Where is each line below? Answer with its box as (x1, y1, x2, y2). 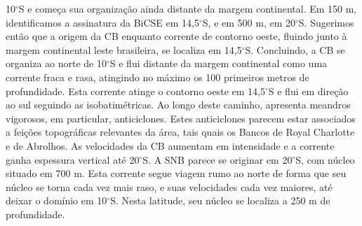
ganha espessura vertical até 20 (6, 152, 140, 167)
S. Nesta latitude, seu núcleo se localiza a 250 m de (110, 193, 330, 208)
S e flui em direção (268, 83, 349, 98)
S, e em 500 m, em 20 (202, 15, 295, 29)
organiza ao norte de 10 (6, 56, 107, 71)
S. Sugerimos (298, 15, 354, 29)
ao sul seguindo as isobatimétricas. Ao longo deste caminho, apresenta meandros (6, 97, 351, 112)
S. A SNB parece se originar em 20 (142, 152, 293, 167)
